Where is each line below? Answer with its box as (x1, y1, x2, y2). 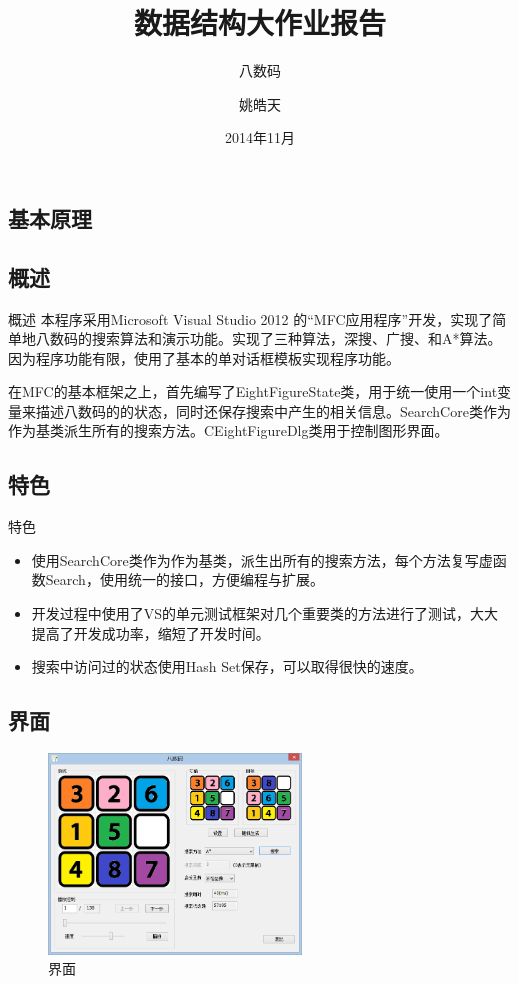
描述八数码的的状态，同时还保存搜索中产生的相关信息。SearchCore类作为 (35, 400, 511, 421)
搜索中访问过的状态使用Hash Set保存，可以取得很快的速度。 (31, 656, 423, 677)
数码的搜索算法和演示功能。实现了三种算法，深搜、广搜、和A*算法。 (49, 328, 502, 349)
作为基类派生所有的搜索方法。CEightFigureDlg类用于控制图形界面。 (8, 420, 449, 441)
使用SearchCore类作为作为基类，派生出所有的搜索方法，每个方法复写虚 (31, 549, 493, 570)
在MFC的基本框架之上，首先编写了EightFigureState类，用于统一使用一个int (8, 381, 498, 402)
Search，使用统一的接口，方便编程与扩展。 (45, 569, 324, 590)
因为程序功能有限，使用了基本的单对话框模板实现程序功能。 (8, 347, 400, 368)
